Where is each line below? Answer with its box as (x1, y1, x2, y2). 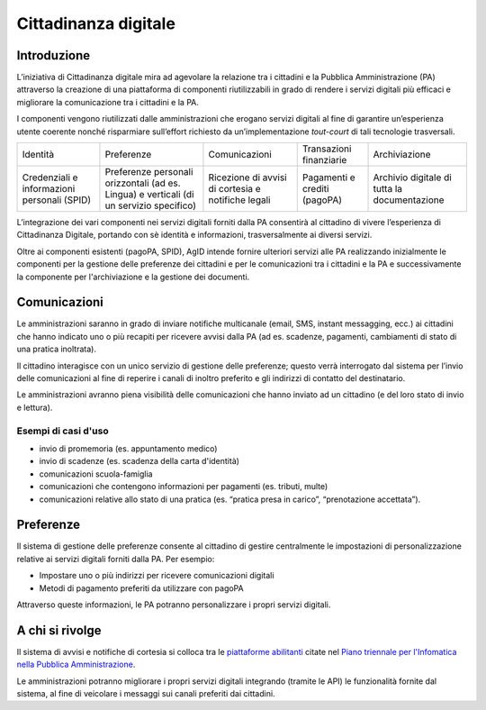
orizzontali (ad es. (104, 177, 181, 189)
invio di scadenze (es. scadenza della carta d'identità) (39, 456, 240, 467)
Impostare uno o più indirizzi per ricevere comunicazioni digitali (39, 570, 274, 581)
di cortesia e (208, 183, 261, 196)
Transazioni (301, 142, 352, 155)
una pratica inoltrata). (16, 343, 96, 355)
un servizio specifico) (104, 199, 197, 212)
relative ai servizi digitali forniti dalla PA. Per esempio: (16, 553, 215, 564)
